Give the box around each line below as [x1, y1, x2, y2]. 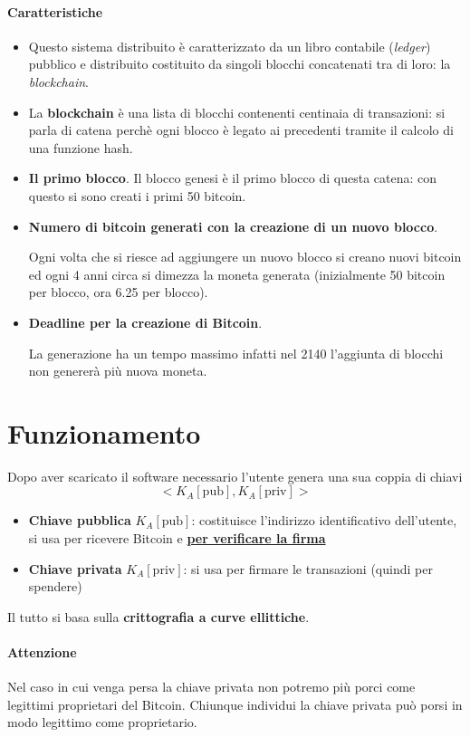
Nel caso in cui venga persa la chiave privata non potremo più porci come [7, 677, 416, 696]
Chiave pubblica [28, 511, 131, 530]
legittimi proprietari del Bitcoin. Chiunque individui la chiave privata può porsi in [7, 694, 463, 713]
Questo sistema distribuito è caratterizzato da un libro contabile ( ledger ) [28, 36, 431, 55]
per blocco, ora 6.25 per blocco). [28, 282, 208, 301]
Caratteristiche [7, 2, 103, 21]
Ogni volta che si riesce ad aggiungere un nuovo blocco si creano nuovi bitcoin [28, 247, 462, 266]
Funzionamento [7, 414, 201, 451]
